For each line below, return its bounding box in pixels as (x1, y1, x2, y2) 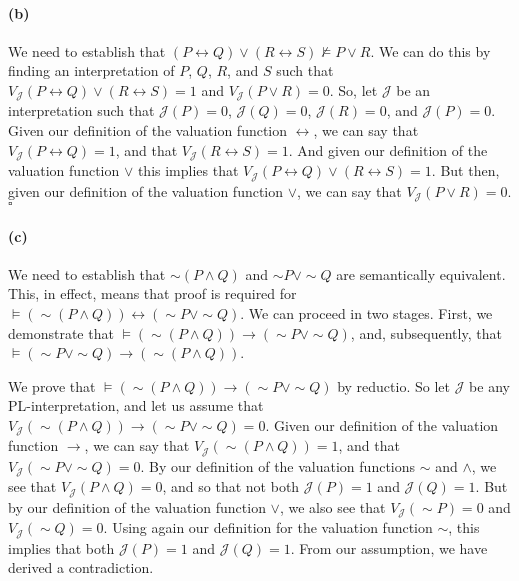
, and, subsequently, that (350, 322, 502, 343)
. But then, (431, 160, 500, 181)
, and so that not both (162, 476, 300, 497)
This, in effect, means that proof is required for (8, 283, 297, 304)
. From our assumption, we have (290, 537, 488, 558)
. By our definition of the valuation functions (140, 455, 416, 476)
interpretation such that (8, 100, 155, 121)
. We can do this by (370, 40, 491, 61)
